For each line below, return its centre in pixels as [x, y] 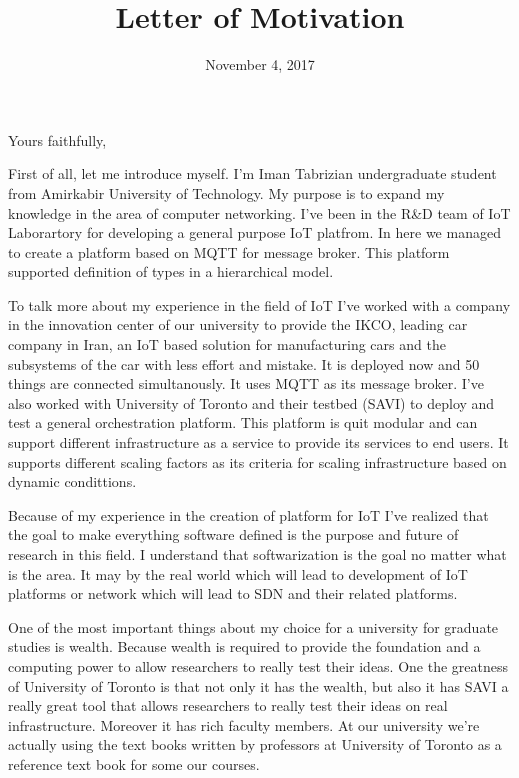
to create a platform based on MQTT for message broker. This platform [229, 251]
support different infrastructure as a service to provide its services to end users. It [258, 442]
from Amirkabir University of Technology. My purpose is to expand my [226, 192]
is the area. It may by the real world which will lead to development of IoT [238, 573]
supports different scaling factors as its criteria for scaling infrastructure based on [257, 461]
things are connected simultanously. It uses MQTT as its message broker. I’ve [246, 383]
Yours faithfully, [57, 139]
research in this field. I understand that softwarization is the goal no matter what [257, 554]
